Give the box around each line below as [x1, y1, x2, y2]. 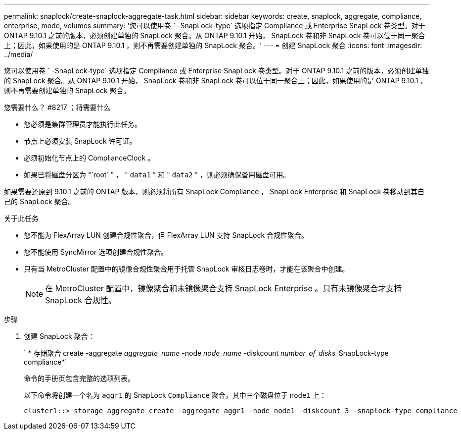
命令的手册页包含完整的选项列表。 [24, 374, 135, 382]
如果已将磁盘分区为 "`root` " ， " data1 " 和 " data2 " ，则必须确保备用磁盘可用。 [24, 170, 290, 179]
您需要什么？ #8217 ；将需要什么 [4, 103, 111, 111]
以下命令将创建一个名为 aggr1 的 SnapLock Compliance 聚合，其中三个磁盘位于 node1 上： [24, 391, 326, 399]
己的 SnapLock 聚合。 [4, 197, 75, 206]
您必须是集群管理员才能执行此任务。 [24, 120, 141, 128]
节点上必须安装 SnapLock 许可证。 [24, 137, 137, 145]
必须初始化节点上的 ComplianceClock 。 [24, 154, 155, 162]
